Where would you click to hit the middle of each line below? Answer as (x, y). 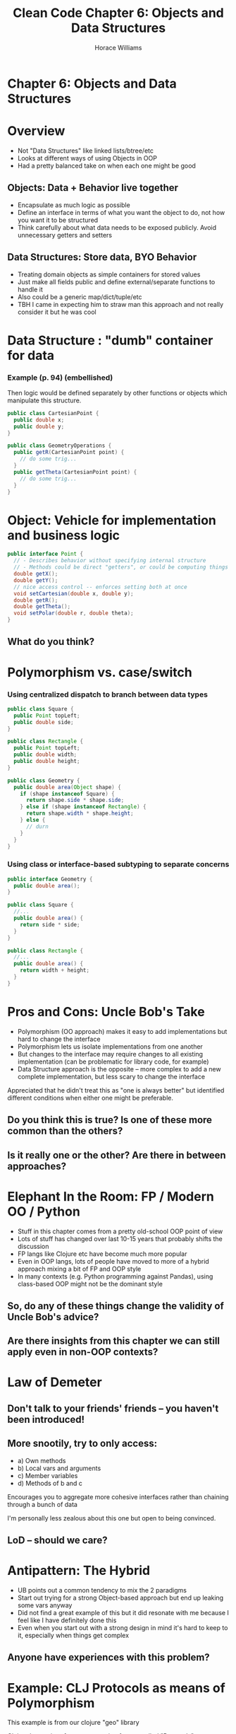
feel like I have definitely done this (67, 1620)
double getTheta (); (42, 607)
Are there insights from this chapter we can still (114, 1341)
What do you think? (51, 642)
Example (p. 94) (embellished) (60, 378)
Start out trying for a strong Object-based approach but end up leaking (120, 1598)
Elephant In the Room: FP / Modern (111, 1196)
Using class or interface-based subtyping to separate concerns (118, 864)
